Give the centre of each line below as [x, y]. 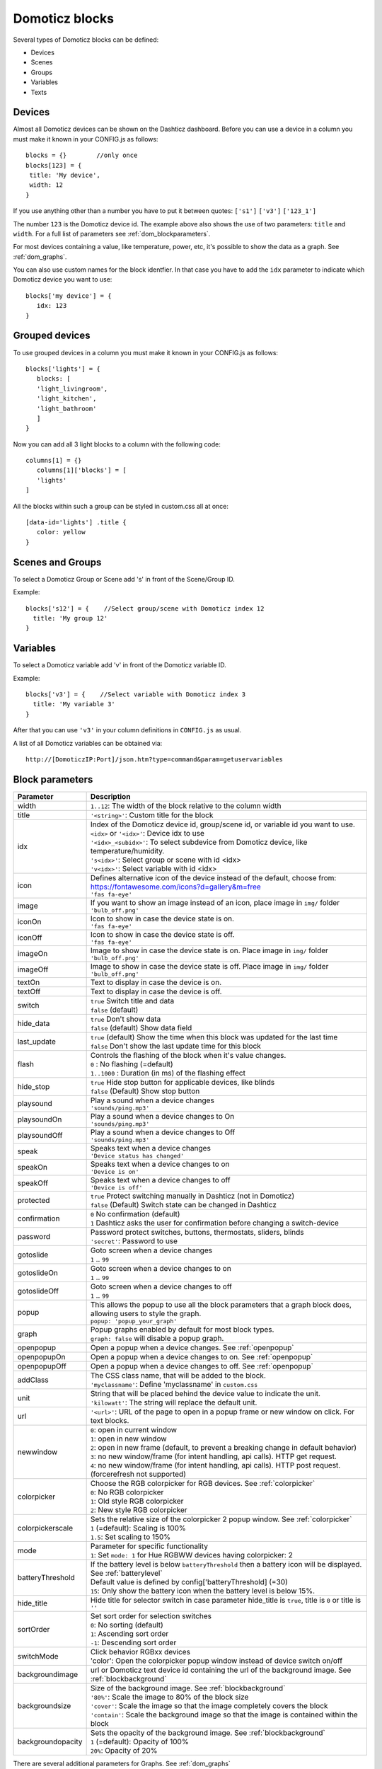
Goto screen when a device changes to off [161, 1286]
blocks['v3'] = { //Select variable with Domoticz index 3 [136, 694]
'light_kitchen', [66, 399]
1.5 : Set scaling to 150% [131, 1537]
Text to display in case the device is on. [156, 982]
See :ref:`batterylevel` [126, 1573]
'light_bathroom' [66, 408]
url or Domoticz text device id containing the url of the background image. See [221, 1670]
